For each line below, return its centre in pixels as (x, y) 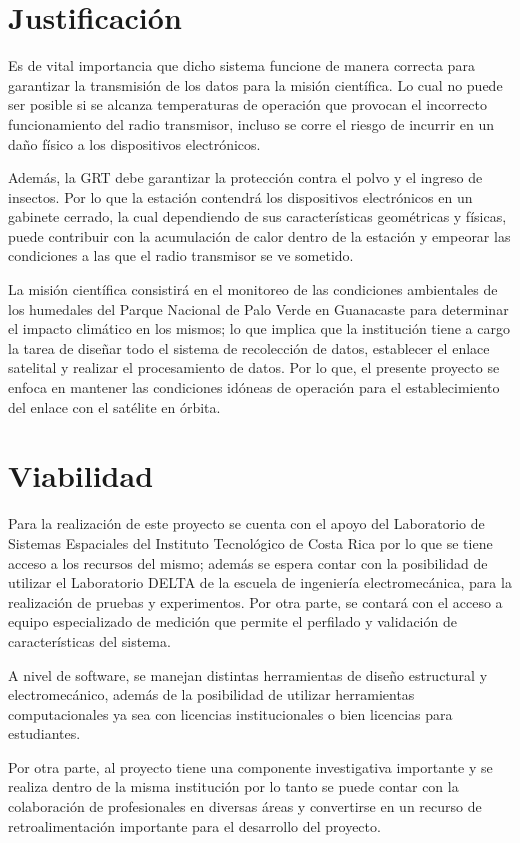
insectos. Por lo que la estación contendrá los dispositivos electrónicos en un (240, 196)
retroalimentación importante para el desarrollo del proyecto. (194, 825)
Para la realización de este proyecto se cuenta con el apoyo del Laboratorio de (246, 523)
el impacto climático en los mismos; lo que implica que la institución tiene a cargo (259, 328)
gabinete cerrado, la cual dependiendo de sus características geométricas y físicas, (257, 216)
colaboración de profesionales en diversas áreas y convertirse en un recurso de (245, 806)
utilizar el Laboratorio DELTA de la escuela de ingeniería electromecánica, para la (260, 582)
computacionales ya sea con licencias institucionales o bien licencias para (230, 713)
